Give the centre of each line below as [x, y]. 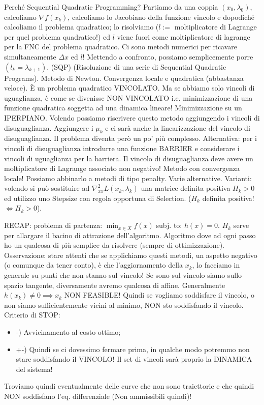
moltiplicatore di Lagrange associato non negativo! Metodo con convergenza [122, 168]
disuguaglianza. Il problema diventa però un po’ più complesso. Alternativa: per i [130, 138]
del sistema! [34, 369]
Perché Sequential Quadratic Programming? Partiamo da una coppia [111, 7]
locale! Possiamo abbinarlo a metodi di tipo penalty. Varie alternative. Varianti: [128, 178]
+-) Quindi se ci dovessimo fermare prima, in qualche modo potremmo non [133, 349]
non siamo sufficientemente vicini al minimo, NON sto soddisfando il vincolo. [124, 305]
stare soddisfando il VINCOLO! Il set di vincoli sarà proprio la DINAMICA [134, 359]
